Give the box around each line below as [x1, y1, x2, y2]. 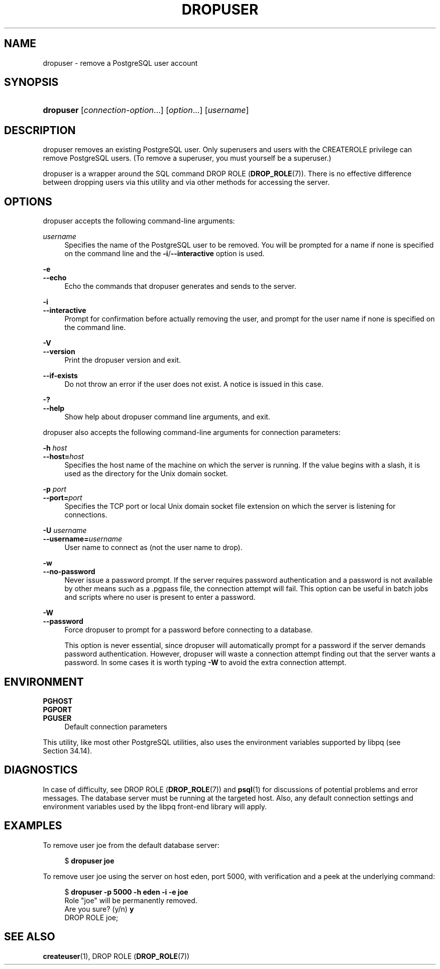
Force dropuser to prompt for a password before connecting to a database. [64, 625, 313, 634]
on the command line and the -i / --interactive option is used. [64, 249, 265, 258]
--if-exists [43, 371, 78, 380]
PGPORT [43, 705, 72, 714]
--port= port [43, 493, 82, 502]
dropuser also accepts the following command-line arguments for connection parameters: [43, 428, 341, 437]
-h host [43, 444, 67, 453]
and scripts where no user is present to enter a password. [64, 593, 256, 602]
